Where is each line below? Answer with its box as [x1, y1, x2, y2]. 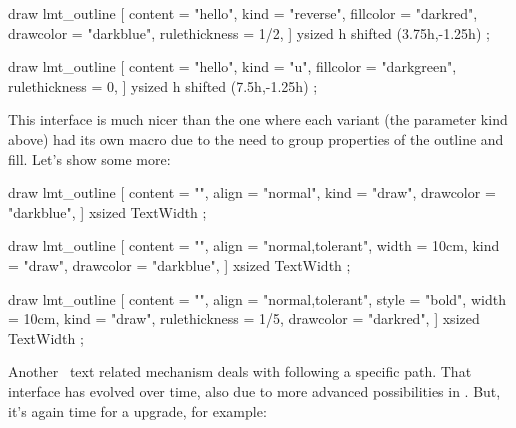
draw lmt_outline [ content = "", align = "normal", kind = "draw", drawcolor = [8, 182, 496, 203]
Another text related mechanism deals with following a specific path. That [8, 361, 472, 382]
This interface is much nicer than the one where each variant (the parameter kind [8, 109, 508, 130]
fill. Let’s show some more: [8, 148, 171, 169]
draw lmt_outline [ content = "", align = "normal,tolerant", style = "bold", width [8, 288, 506, 309]
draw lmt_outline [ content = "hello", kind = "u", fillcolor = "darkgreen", [8, 56, 457, 77]
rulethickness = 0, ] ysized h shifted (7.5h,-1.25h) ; [8, 75, 318, 96]
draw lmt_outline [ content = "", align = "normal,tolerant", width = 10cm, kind [8, 235, 500, 256]
